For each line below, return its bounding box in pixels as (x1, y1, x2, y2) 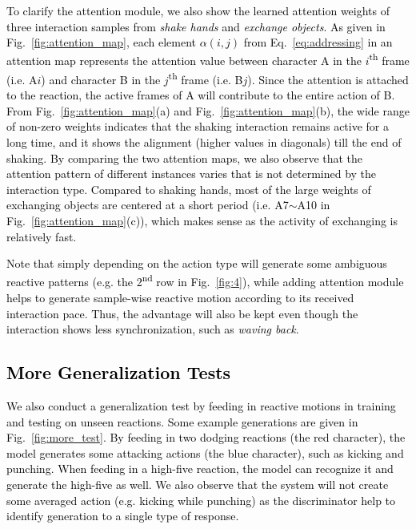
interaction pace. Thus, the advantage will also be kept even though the (6, 305, 358, 321)
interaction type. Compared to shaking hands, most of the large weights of (6, 180, 371, 197)
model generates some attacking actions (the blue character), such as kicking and (6, 444, 404, 461)
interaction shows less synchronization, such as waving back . (6, 321, 299, 337)
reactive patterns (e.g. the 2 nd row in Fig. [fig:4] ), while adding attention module (6, 271, 404, 290)
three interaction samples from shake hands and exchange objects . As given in (6, 18, 386, 34)
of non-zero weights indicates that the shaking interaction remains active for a (6, 118, 390, 135)
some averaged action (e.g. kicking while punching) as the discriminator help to (6, 491, 396, 508)
